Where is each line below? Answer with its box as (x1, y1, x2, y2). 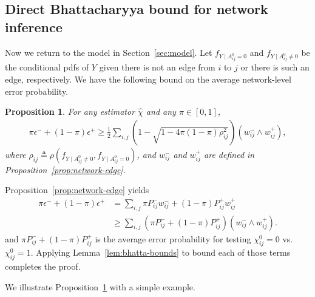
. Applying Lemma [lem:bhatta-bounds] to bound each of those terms (30, 246, 291, 259)
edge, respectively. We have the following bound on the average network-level (5, 72, 291, 85)
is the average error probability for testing (95, 232, 251, 245)
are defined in (204, 148, 255, 160)
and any (146, 105, 176, 118)
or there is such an (240, 61, 310, 73)
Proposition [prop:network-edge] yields (5, 183, 149, 196)
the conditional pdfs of (5, 61, 89, 73)
